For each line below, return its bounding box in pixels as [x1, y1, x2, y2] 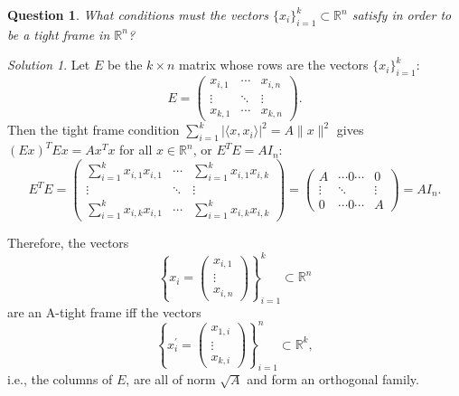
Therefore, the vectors [7, 233, 129, 252]
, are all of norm [126, 370, 216, 389]
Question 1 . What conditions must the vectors [7, 5, 268, 24]
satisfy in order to [351, 5, 452, 24]
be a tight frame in [7, 24, 110, 43]
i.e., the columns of [7, 370, 113, 389]
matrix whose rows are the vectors [179, 55, 369, 74]
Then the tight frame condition [7, 120, 180, 139]
